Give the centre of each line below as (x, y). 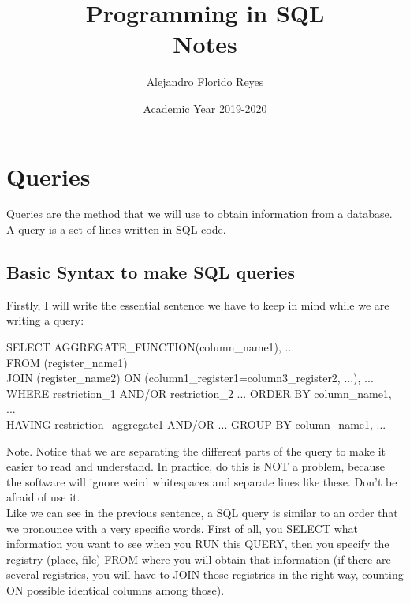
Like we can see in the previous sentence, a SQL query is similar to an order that (202, 512)
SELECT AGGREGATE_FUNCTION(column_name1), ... (151, 347)
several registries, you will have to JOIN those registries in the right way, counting (205, 574)
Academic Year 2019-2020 (205, 108)
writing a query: (45, 320)
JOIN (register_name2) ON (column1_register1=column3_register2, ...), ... (190, 378)
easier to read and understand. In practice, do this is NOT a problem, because (196, 466)
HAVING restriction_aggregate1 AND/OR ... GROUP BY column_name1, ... (196, 424)
